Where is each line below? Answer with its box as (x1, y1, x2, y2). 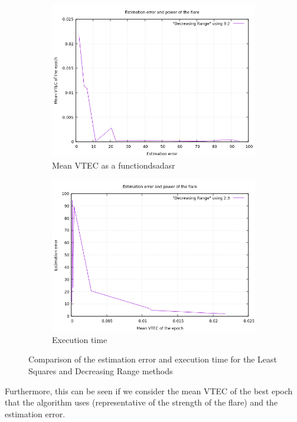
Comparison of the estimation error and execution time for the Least (28, 353, 277, 365)
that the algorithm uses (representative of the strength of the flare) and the (5, 396, 278, 408)
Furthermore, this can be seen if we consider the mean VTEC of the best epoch (5, 384, 293, 397)
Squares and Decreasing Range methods (28, 364, 173, 377)
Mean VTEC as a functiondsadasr (52, 159, 175, 171)
